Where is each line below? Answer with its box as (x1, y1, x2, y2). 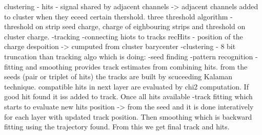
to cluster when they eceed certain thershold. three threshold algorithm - (4, 11, 233, 21)
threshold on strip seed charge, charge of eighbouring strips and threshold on (4, 21, 246, 32)
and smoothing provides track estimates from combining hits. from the (26, 61, 248, 72)
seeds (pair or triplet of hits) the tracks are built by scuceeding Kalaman (4, 71, 233, 82)
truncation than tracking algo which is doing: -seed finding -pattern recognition (4, 51, 253, 61)
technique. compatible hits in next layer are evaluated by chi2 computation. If (4, 81, 249, 92)
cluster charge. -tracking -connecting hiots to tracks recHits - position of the (4, 31, 243, 41)
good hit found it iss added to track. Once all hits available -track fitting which (4, 91, 253, 102)
